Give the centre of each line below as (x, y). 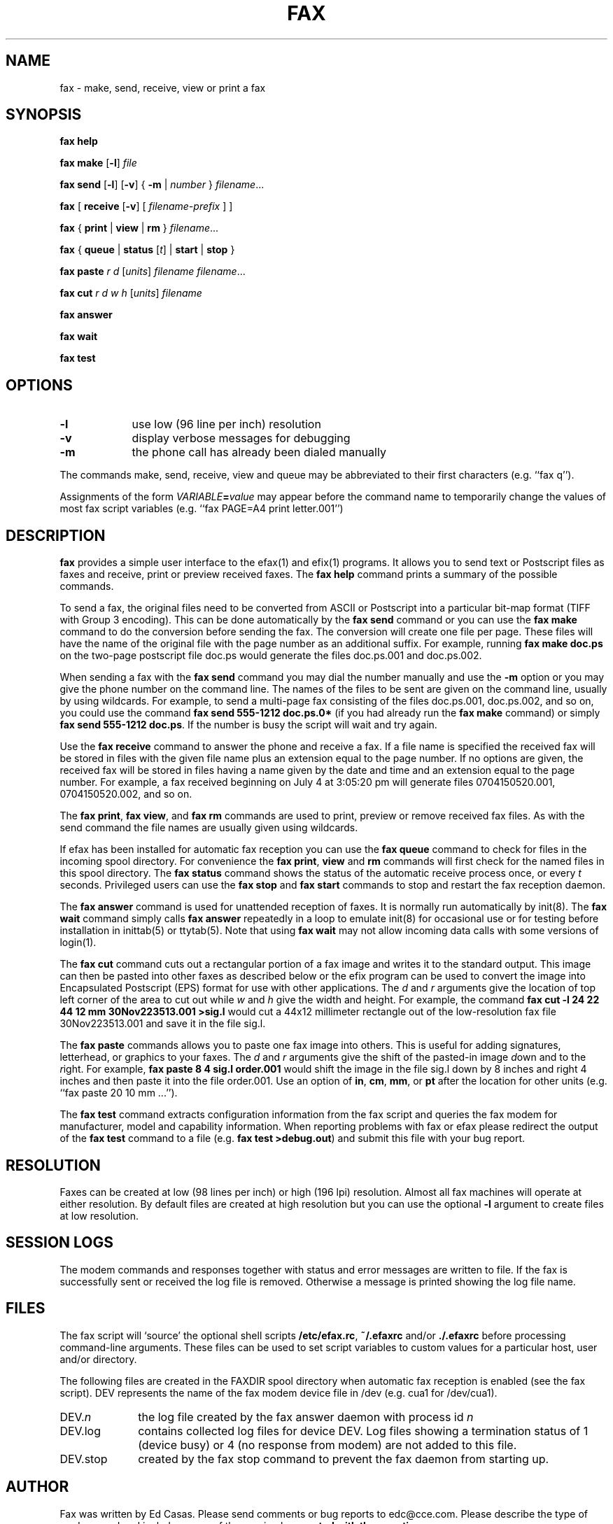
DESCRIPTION (56, 535)
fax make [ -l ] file (98, 163)
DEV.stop (84, 1459)
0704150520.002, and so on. (126, 794)
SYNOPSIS (44, 115)
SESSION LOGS (60, 1243)
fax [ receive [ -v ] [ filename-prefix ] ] (146, 206)
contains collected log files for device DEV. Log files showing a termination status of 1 (363, 1431)
